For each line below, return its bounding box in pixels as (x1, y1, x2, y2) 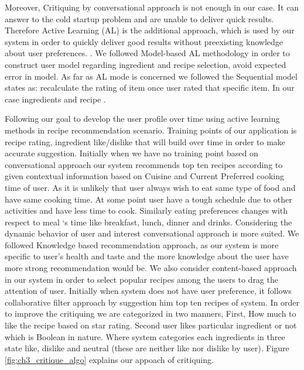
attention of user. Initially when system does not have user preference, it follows (5, 285, 292, 297)
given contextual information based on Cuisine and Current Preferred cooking (5, 170, 285, 182)
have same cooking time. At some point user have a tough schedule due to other (5, 193, 292, 205)
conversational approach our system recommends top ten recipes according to (5, 158, 283, 170)
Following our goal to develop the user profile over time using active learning (5, 112, 280, 125)
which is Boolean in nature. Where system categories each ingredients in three (5, 330, 285, 342)
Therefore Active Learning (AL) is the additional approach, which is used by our (5, 24, 295, 36)
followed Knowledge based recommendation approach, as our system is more (5, 238, 279, 251)
